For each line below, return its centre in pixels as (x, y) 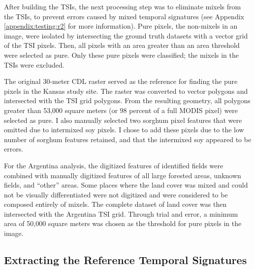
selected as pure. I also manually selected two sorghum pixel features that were (123, 120)
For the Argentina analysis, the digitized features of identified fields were (114, 165)
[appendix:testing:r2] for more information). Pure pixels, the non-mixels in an (121, 26)
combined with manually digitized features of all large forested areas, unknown (123, 175)
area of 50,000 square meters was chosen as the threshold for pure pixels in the (123, 223)
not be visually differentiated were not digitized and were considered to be (116, 194)
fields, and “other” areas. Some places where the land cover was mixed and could (126, 185)
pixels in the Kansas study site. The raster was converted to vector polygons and (126, 91)
